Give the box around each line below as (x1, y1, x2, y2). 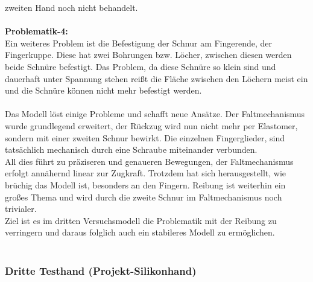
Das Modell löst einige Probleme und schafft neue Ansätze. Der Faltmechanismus (5, 107, 305, 120)
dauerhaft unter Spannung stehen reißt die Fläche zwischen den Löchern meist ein (5, 72, 308, 85)
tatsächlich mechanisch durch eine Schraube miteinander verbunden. (5, 143, 258, 156)
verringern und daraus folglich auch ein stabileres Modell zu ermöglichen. (5, 226, 275, 239)
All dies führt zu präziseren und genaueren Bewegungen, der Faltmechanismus (5, 155, 294, 167)
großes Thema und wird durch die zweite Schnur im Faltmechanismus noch (5, 190, 282, 203)
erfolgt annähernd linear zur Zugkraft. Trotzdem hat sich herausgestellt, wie (5, 167, 286, 179)
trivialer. (5, 202, 37, 215)
